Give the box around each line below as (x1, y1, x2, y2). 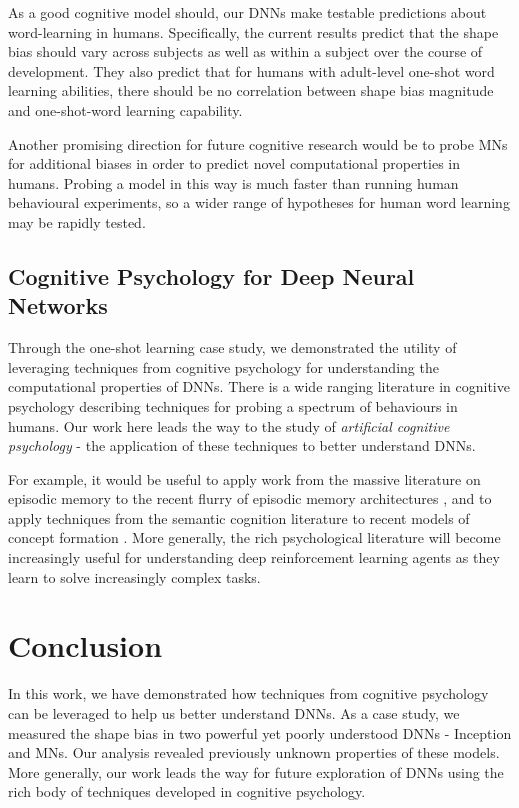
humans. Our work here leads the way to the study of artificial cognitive (8, 415, 450, 436)
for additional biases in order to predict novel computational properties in (8, 153, 461, 174)
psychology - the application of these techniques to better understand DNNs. (8, 435, 476, 456)
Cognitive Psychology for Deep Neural (8, 260, 415, 291)
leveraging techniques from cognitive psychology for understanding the (8, 356, 439, 377)
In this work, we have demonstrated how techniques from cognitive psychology (8, 683, 489, 704)
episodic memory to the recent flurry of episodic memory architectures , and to (8, 488, 492, 509)
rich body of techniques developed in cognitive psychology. (8, 781, 366, 802)
